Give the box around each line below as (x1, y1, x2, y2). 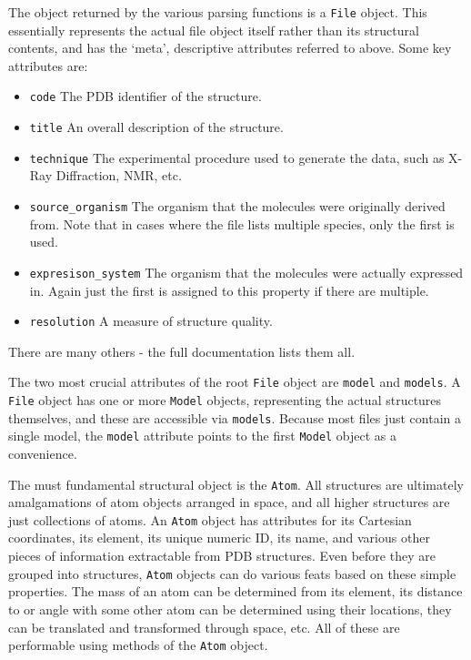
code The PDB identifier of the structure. (29, 86, 262, 106)
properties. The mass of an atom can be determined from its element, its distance (8, 582, 463, 601)
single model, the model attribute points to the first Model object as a (8, 426, 397, 445)
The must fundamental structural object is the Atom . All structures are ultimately (8, 474, 464, 493)
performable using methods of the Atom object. (8, 635, 268, 655)
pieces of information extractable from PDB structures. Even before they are (8, 546, 436, 565)
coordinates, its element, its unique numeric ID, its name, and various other (8, 528, 430, 547)
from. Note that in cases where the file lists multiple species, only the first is (29, 214, 455, 233)
